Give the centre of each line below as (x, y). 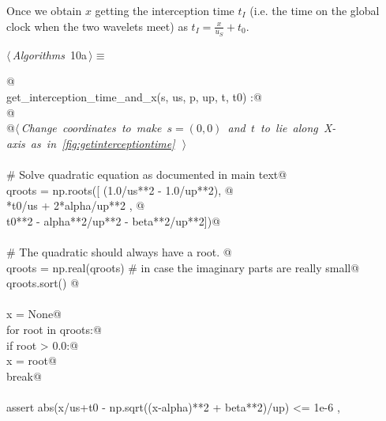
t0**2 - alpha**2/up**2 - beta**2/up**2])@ (114, 220)
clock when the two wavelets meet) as (97, 26)
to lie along (289, 128)
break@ (24, 375)
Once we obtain (44, 10)
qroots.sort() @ (43, 283)
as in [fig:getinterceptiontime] (103, 143)
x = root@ (32, 360)
